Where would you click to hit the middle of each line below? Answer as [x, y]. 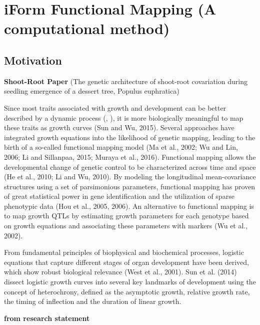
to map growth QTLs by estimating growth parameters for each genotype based [126, 216]
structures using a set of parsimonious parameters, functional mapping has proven [130, 186]
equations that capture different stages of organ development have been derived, [126, 262]
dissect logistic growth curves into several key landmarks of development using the [130, 282]
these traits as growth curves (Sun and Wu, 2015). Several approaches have [119, 127]
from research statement [47, 318]
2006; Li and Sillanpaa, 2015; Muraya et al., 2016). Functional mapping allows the [130, 156]
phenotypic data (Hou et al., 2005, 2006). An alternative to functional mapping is [129, 206]
